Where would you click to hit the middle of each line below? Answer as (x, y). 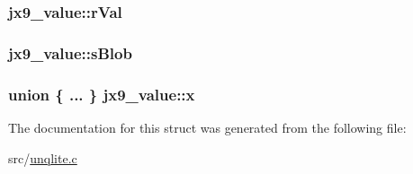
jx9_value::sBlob (70, 52)
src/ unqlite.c (43, 157)
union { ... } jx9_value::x (102, 94)
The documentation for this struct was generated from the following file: (207, 127)
